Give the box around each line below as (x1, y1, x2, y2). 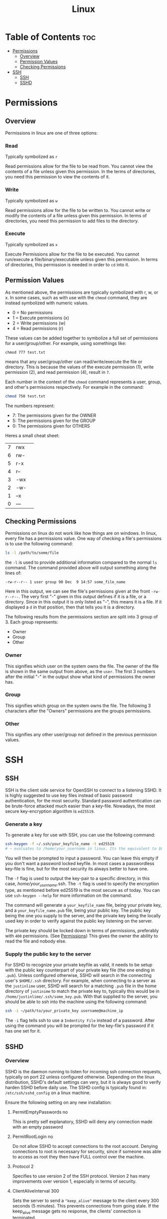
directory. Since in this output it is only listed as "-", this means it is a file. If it (5, 599, 162, 605)
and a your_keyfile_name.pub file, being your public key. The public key (5, 907, 151, 913)
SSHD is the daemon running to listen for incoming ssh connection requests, (5, 1068, 162, 1074)
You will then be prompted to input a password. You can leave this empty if (5, 855, 159, 861)
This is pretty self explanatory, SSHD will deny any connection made (12, 1119, 153, 1125)
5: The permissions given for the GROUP (12, 418, 96, 424)
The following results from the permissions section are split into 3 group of (5, 614, 158, 620)
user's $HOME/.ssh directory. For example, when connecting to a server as (5, 978, 156, 984)
